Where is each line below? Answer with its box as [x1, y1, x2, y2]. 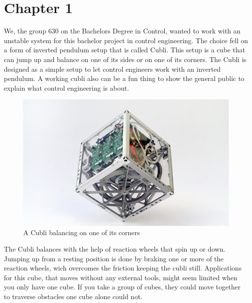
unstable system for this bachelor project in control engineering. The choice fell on [4, 35, 248, 45]
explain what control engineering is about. [4, 82, 129, 93]
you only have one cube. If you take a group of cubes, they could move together [4, 282, 241, 292]
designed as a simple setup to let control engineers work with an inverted [4, 64, 220, 74]
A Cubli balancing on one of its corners [23, 227, 140, 238]
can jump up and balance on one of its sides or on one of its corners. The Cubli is [4, 54, 247, 64]
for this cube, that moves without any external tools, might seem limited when [4, 272, 237, 282]
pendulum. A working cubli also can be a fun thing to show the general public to [4, 73, 245, 83]
